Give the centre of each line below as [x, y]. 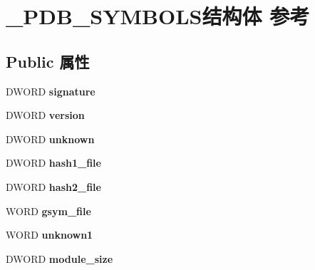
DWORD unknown [50, 139]
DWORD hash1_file [53, 163]
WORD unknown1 [50, 235]
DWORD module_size [60, 258]
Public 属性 [48, 61]
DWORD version [45, 115]
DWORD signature [51, 91]
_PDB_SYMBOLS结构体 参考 [158, 16]
